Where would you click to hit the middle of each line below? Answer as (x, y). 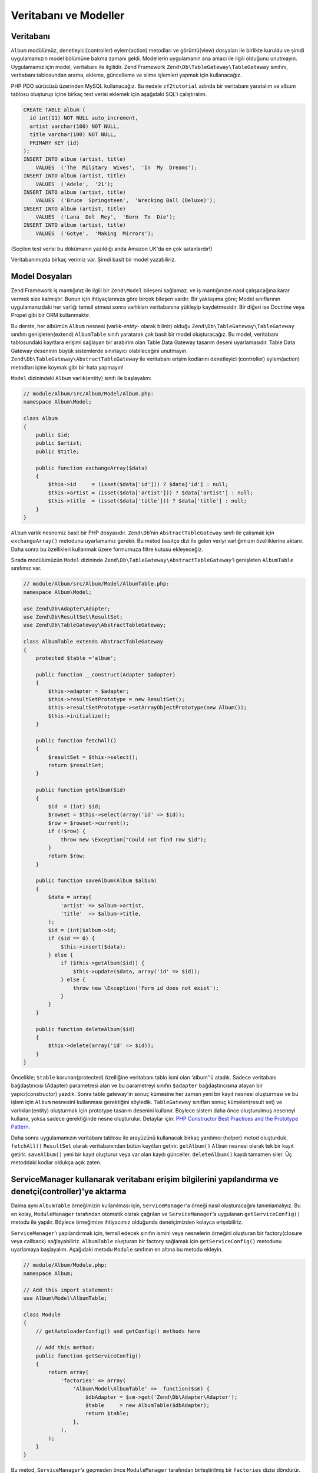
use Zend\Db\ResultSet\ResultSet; (73, 617)
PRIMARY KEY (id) (54, 143)
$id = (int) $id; (74, 806)
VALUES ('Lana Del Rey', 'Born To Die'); (106, 217)
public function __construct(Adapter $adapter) (106, 674)
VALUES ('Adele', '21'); (75, 184)
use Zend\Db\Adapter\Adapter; (67, 609)
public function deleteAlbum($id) (85, 1029)
